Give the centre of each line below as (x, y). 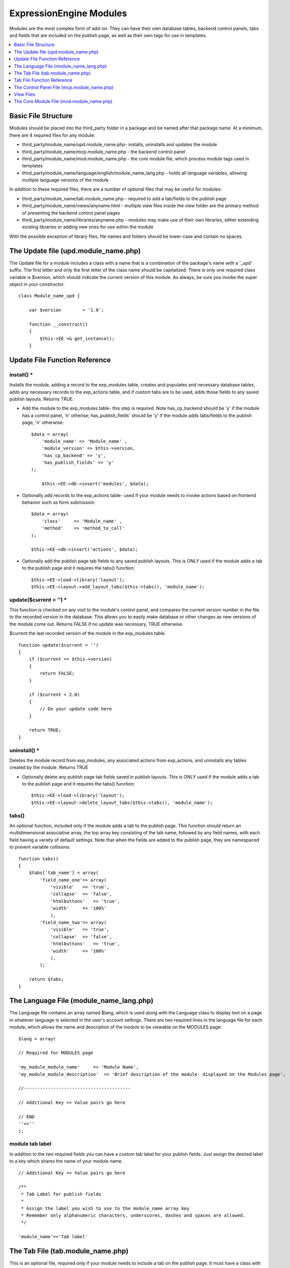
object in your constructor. (37, 284)
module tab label (30, 1144)
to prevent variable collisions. (40, 847)
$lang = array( (37, 1039)
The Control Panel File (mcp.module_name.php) (64, 87)
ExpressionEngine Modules (68, 13)
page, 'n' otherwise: (43, 422)
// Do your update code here (76, 709)
